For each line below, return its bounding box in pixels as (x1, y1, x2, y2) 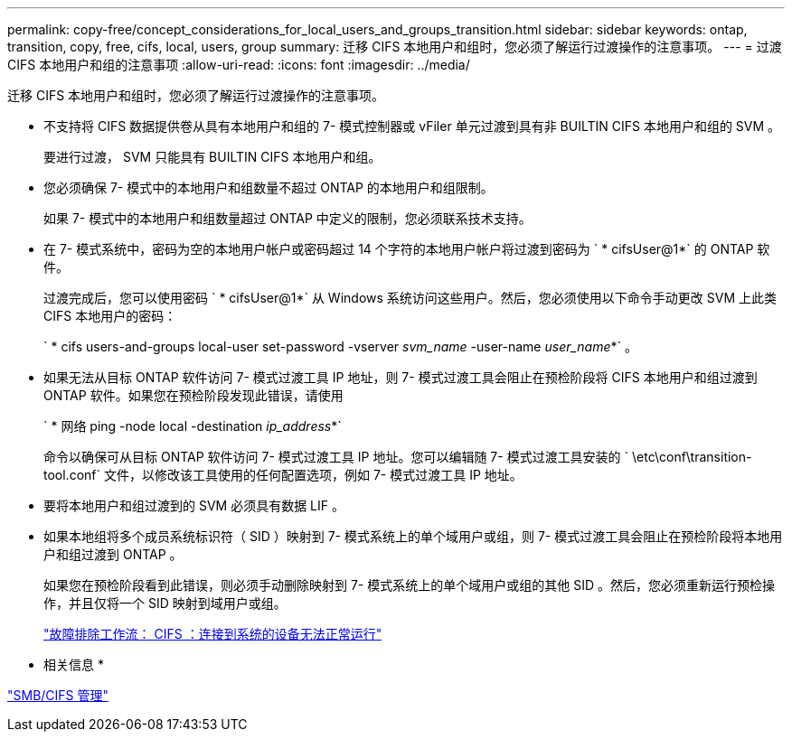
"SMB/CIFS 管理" (7, 688, 109, 703)
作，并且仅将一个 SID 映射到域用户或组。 (43, 595, 287, 611)
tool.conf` (43, 467, 101, 482)
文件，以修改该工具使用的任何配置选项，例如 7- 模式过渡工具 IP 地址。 (103, 467, 523, 482)
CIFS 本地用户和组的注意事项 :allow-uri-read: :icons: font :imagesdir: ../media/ (7, 57, 470, 72)
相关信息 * (43, 657, 104, 672)
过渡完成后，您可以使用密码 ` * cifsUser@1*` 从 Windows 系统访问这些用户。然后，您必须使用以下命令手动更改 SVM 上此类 (43, 290, 777, 305)
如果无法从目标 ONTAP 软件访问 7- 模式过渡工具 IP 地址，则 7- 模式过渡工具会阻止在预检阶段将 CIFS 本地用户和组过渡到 (43, 369, 758, 385)
